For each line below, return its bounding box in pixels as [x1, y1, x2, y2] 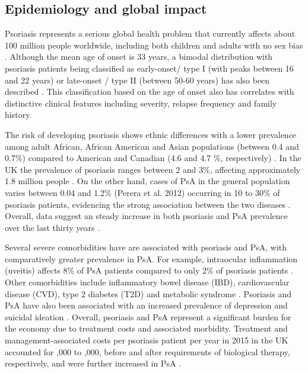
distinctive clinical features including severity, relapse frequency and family [5, 97, 277, 109]
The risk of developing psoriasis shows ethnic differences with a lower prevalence [5, 128, 297, 140]
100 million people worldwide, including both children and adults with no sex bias [5, 38, 303, 51]
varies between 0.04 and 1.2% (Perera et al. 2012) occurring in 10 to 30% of [5, 186, 280, 198]
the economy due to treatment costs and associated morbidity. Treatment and [5, 322, 288, 335]
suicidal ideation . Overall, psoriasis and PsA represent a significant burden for [5, 310, 291, 323]
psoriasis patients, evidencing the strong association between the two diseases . [5, 198, 291, 210]
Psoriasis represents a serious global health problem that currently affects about [5, 27, 296, 40]
